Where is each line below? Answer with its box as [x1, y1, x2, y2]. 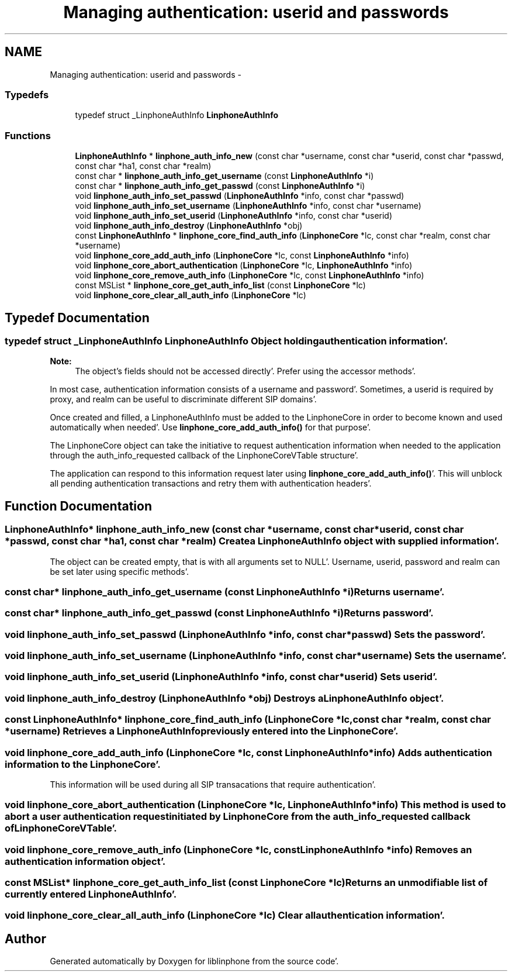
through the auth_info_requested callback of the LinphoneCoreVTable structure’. [50, 450, 358, 461]
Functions [5, 129, 51, 142]
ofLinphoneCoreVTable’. [5, 822, 117, 834]
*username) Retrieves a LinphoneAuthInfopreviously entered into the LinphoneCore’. [5, 725, 399, 737]
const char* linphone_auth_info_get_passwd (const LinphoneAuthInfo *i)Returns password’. [5, 607, 434, 619]
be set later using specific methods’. [50, 566, 189, 577]
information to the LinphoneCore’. [5, 758, 161, 770]
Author [5, 931, 46, 946]
